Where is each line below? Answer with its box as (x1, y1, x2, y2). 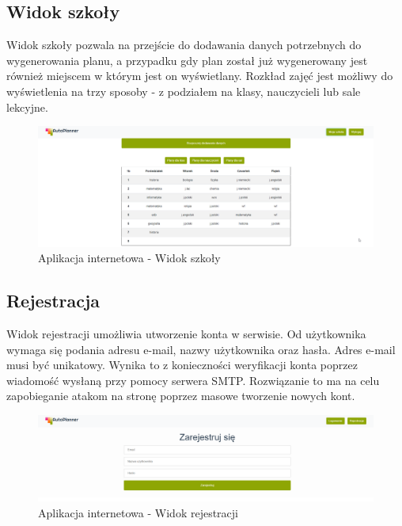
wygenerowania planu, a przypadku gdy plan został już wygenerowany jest (6, 51, 368, 68)
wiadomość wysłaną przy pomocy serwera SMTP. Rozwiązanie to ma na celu (6, 372, 380, 388)
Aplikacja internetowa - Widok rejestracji (38, 504, 238, 520)
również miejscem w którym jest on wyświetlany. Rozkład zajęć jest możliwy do (6, 67, 393, 84)
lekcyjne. (6, 98, 48, 115)
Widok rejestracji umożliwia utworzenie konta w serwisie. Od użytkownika (6, 325, 366, 341)
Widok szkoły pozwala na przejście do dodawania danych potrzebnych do (6, 36, 362, 53)
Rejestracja (6, 288, 100, 313)
